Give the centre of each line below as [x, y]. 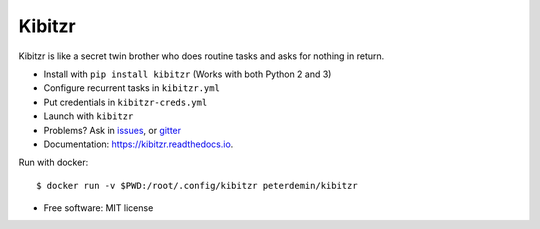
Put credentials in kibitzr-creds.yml [125, 102]
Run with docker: [53, 162]
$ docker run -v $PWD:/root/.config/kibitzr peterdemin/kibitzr [197, 185]
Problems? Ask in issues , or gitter [112, 130]
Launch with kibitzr [88, 116]
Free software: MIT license [98, 208]
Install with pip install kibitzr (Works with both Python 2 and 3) [187, 74]
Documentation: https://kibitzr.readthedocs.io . [138, 144]
